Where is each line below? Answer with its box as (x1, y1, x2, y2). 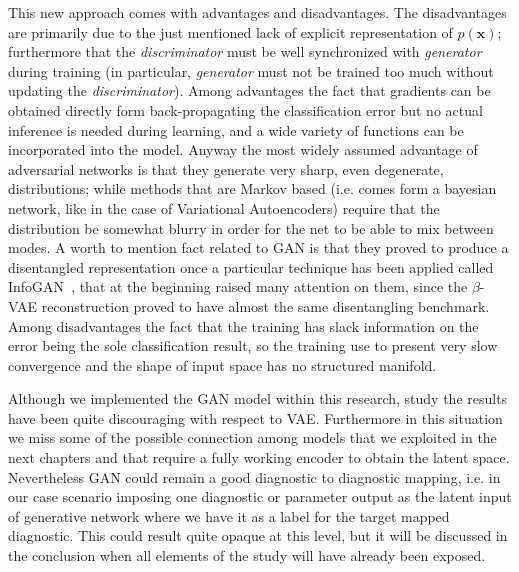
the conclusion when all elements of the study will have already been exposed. (8, 545, 486, 566)
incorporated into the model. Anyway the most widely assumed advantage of (8, 139, 478, 160)
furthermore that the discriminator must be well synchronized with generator (8, 41, 482, 62)
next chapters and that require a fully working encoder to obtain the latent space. (8, 447, 510, 468)
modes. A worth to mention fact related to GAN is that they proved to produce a (8, 237, 509, 258)
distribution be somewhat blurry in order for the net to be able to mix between (8, 217, 494, 238)
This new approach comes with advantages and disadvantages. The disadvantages (8, 2, 507, 22)
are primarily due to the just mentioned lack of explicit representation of (8, 21, 453, 42)
